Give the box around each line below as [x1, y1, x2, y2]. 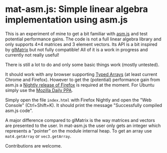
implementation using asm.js [5, 14, 128, 25]
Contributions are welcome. [5, 142, 62, 148]
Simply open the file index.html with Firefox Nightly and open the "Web [5, 96, 152, 103]
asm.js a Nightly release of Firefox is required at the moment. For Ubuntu [5, 81, 155, 88]
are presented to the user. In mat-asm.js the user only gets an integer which [5, 122, 161, 128]
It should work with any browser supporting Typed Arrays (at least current [5, 71, 158, 77]
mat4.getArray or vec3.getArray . [5, 133, 71, 139]
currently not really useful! [5, 51, 59, 58]
